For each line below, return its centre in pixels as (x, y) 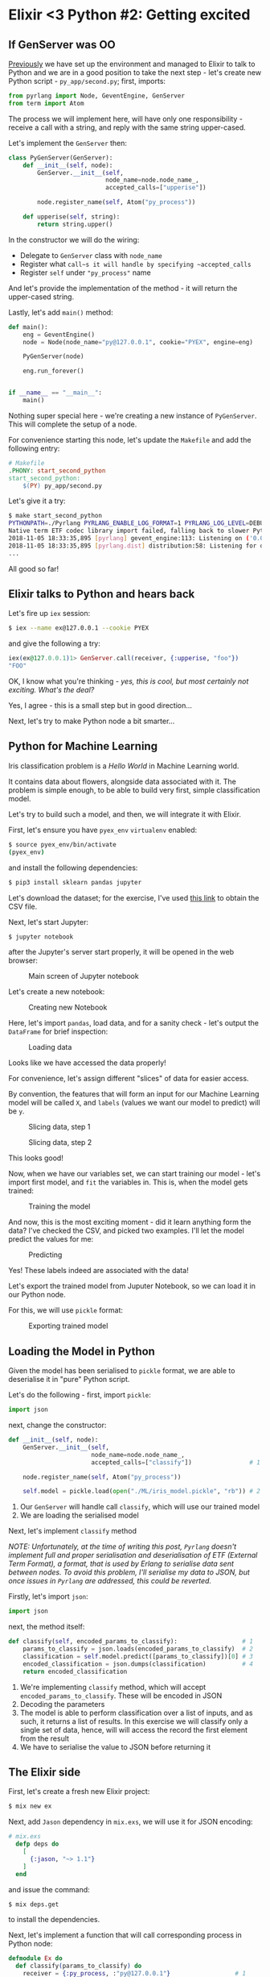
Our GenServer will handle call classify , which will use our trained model (139, 1507)
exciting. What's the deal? (51, 690)
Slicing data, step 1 (59, 1127)
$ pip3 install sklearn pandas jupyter (75, 882)
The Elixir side (45, 1772)
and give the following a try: (54, 643)
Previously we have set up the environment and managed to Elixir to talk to (132, 64)
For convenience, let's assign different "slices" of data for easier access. (129, 1079)
